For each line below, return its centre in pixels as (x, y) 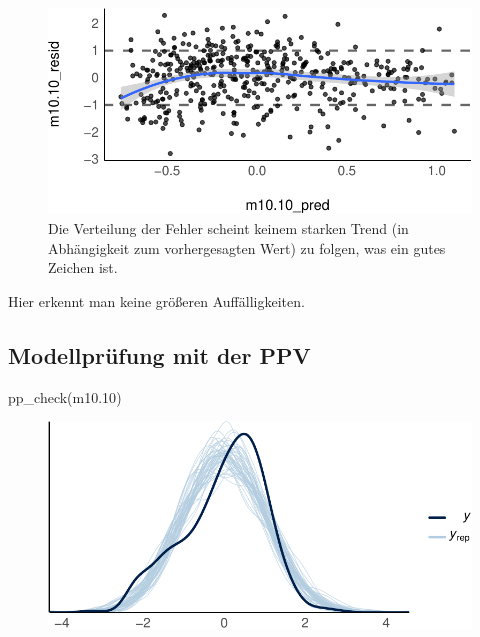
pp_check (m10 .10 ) (65, 396)
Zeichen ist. (83, 267)
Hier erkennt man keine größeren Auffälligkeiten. (156, 300)
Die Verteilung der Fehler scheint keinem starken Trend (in (228, 228)
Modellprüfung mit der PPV (159, 354)
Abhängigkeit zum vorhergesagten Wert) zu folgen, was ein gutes (247, 247)
